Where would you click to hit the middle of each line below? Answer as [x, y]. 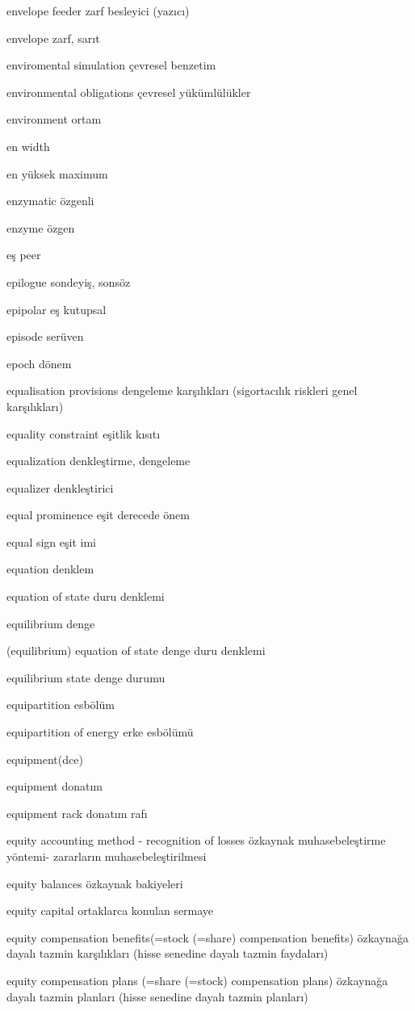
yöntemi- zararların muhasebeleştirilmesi [107, 856]
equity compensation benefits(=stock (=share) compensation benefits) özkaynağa [207, 937]
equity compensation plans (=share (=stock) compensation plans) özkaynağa [197, 980]
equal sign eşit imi [51, 541]
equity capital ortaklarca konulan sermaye [110, 910]
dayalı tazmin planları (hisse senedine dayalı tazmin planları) [157, 996]
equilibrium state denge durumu [86, 677]
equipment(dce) [45, 759]
